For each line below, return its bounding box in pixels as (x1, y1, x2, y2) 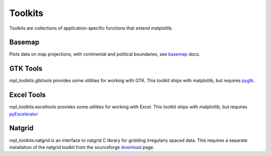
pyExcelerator (9, 111, 38, 117)
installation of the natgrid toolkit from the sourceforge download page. (9, 144, 155, 150)
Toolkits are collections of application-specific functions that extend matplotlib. (9, 25, 173, 31)
